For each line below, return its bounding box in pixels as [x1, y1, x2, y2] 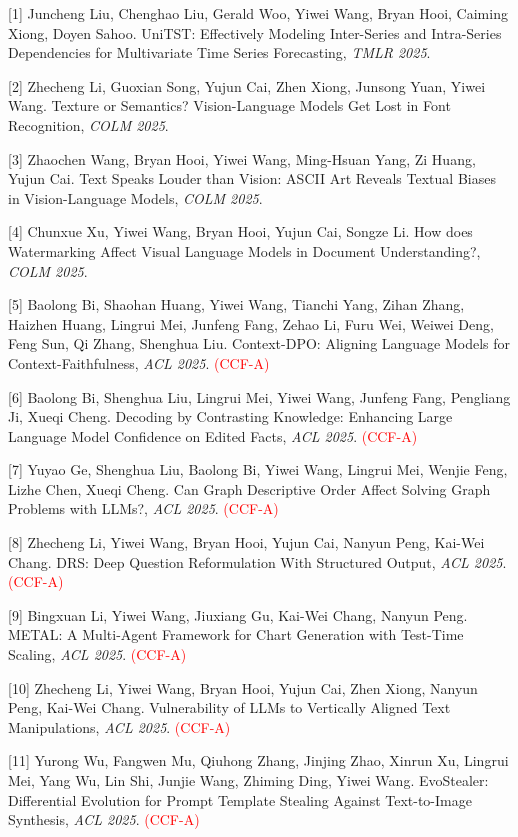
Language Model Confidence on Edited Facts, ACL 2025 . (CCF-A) [8, 425, 418, 446]
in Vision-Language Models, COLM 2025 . [8, 187, 263, 208]
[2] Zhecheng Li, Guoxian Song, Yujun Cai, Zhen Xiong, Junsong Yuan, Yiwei [8, 75, 486, 96]
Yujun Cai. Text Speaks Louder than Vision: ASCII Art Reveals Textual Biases [8, 168, 496, 189]
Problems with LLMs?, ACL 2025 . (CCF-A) [8, 498, 279, 519]
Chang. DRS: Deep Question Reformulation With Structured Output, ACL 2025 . [8, 551, 507, 572]
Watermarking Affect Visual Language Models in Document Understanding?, [8, 240, 481, 261]
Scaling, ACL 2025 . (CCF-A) [8, 644, 187, 665]
